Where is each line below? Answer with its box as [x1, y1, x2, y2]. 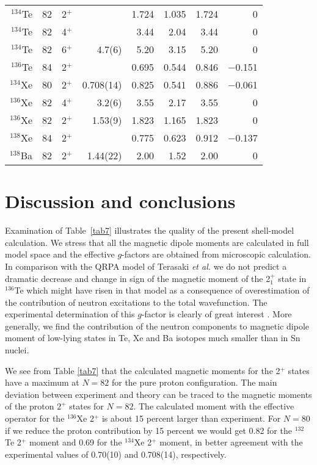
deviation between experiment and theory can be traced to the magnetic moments [5, 387, 312, 400]
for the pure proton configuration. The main [111, 376, 277, 389]
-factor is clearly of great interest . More [141, 308, 292, 320]
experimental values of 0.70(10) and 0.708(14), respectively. [5, 447, 227, 460]
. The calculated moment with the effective [133, 400, 294, 413]
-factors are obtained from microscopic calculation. [122, 248, 311, 261]
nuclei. [5, 344, 29, 356]
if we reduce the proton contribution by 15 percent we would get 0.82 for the [5, 424, 292, 436]
